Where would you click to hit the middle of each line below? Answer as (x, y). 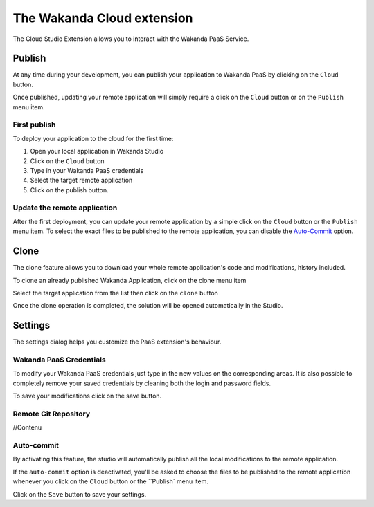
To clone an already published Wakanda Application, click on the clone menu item (130, 280)
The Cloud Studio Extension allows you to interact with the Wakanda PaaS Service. (131, 39)
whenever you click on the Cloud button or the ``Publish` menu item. (111, 481)
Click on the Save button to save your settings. (80, 494)
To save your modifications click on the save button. (87, 396)
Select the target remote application (81, 181)
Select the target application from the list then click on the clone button (115, 293)
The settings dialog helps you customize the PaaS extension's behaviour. (117, 342)
